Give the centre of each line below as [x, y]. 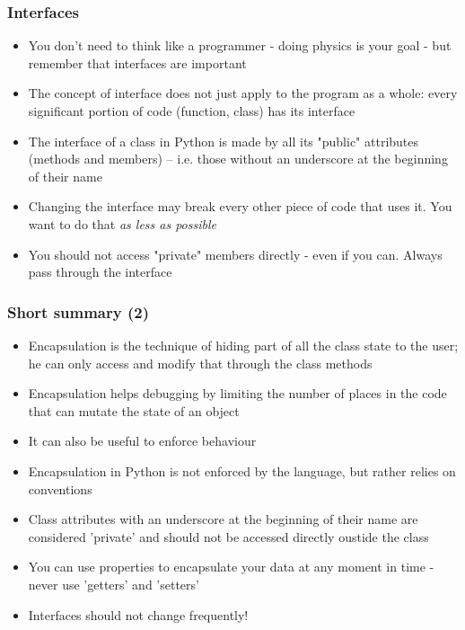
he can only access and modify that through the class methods [200, 363]
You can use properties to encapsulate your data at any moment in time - [231, 567]
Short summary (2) [78, 311]
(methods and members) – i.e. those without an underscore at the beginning [238, 159]
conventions [60, 488]
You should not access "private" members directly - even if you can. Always [235, 254]
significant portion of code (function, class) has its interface [192, 111]
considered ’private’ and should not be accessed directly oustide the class [228, 536]
